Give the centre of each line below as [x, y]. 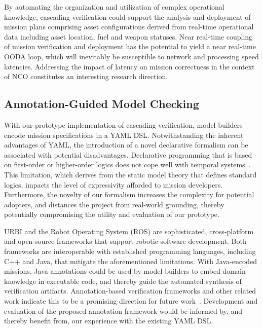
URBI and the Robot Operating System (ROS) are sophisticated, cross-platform [129, 231]
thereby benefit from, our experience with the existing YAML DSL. [109, 321]
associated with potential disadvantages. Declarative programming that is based [128, 154]
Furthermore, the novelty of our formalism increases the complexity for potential [129, 194]
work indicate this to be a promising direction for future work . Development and [131, 301]
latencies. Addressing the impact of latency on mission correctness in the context [129, 66]
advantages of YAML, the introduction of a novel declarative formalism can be [126, 145]
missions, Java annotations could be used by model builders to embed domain [125, 271]
